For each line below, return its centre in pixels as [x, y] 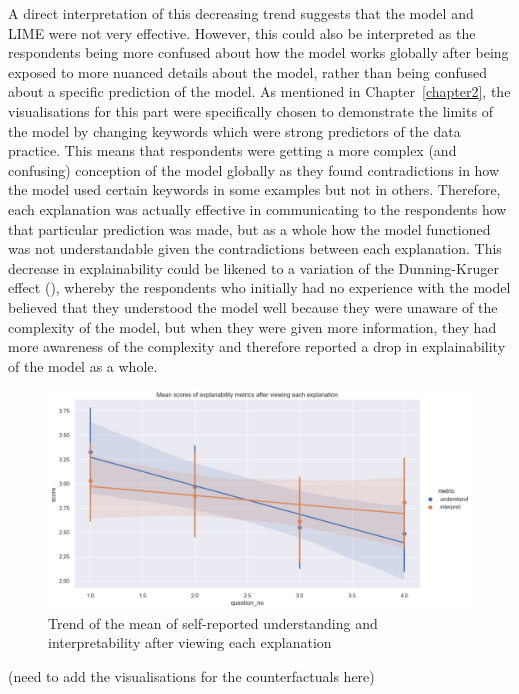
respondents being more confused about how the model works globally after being [258, 52]
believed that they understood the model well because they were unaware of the [253, 306]
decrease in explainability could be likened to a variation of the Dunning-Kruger [253, 267]
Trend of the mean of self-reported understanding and [213, 622]
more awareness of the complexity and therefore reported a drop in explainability [257, 346]
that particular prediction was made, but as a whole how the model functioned [249, 228]
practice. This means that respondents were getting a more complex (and [232, 150]
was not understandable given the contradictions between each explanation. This [255, 248]
